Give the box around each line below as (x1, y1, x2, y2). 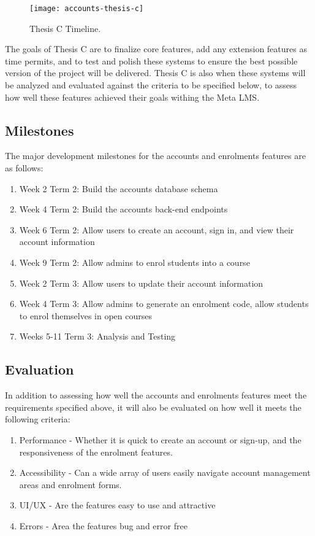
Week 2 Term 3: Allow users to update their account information (19, 276, 264, 289)
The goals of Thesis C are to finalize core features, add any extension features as (5, 42, 307, 55)
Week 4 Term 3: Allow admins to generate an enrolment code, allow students (19, 297, 309, 310)
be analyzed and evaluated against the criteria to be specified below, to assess (5, 79, 297, 91)
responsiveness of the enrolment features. (19, 445, 173, 458)
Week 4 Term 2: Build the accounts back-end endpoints (19, 203, 228, 216)
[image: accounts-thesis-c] (29, 4, 144, 13)
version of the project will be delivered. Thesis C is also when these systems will (5, 66, 306, 79)
